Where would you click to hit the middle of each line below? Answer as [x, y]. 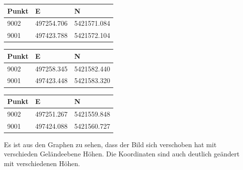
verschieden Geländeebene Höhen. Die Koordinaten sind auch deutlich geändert [122, 154]
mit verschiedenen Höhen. [42, 163]
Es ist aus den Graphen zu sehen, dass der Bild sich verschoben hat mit [110, 144]
